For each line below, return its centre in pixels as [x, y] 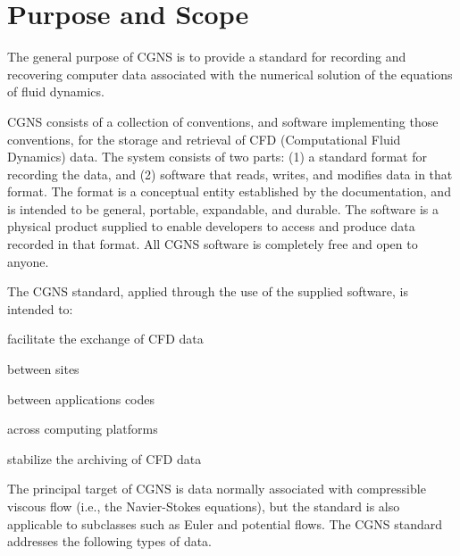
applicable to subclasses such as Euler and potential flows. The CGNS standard [225, 523]
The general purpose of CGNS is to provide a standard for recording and [207, 57]
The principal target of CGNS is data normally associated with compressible [217, 489]
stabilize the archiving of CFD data [105, 458]
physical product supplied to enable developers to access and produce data [211, 226]
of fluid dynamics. [56, 91]
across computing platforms [83, 429]
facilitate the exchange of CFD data [105, 339]
